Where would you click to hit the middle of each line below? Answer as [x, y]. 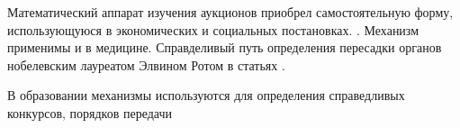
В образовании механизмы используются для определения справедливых [206, 95]
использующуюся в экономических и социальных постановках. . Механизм [213, 29]
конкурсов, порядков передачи [90, 112]
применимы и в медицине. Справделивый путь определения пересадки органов [225, 47]
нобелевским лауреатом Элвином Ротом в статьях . [146, 64]
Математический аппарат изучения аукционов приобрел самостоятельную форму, [230, 12]
